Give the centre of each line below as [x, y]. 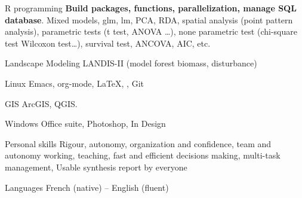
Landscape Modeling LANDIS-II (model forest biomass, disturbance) [131, 63]
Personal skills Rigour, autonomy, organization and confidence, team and [138, 143]
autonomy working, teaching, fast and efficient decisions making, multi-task [143, 155]
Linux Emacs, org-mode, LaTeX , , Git [74, 83]
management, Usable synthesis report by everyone [96, 167]
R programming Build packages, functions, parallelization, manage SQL [151, 8]
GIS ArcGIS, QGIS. [41, 103]
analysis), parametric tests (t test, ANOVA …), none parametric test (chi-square [151, 31]
